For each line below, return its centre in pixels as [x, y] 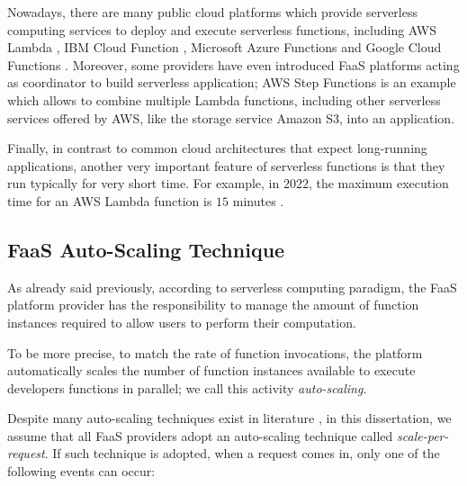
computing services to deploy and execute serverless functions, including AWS [222, 29]
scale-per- [423, 435]
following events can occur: [81, 471]
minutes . [258, 200]
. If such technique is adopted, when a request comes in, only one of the [242, 453]
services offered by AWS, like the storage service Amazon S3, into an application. [231, 117]
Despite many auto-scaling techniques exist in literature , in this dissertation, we [229, 418]
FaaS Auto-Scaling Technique [146, 249]
